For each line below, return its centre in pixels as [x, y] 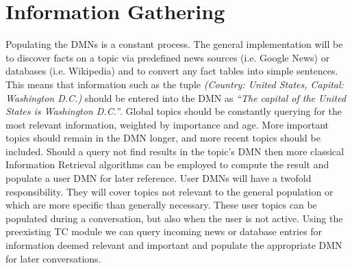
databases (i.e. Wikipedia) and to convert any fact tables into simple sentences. [172, 71]
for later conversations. [53, 258]
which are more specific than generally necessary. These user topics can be [161, 205]
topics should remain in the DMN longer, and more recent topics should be [163, 138]
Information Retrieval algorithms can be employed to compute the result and [167, 164]
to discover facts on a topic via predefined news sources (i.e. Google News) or [168, 57]
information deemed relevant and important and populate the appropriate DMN [174, 245]
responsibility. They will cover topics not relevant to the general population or [169, 191]
